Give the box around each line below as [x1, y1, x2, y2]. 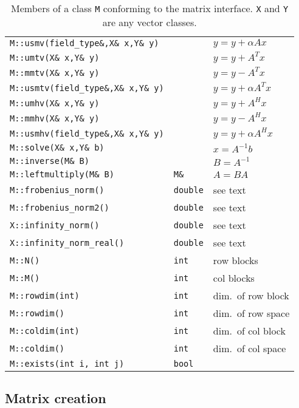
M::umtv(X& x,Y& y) [10, 52, 100, 63]
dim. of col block [213, 324, 286, 338]
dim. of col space [213, 341, 286, 355]
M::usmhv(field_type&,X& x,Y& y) [10, 128, 164, 138]
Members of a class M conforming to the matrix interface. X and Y [11, 1, 289, 15]
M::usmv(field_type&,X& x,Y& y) [10, 38, 159, 48]
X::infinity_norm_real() [10, 237, 125, 248]
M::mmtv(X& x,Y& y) [10, 67, 100, 78]
